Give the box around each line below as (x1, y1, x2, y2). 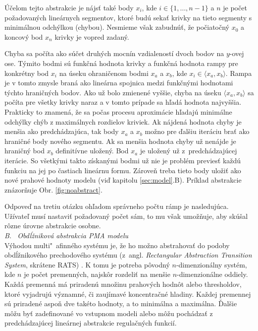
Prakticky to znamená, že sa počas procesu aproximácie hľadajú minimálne (4, 106, 232, 117)
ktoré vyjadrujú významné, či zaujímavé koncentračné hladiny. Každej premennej (4, 288, 251, 299)
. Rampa (225, 67, 252, 78)
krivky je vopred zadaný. (54, 31, 129, 42)
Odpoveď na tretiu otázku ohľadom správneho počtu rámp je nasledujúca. (4, 201, 229, 211)
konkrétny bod (4, 67, 49, 78)
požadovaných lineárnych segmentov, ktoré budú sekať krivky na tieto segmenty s (4, 12, 252, 22)
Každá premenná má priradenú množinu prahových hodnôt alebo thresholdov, (4, 279, 242, 289)
